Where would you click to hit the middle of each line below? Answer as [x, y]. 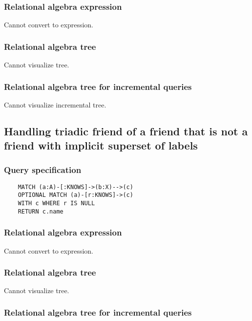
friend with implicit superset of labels [101, 145]
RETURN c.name [41, 211]
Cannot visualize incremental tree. [55, 104]
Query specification [43, 169]
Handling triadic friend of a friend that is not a [126, 131]
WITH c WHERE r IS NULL [56, 203]
